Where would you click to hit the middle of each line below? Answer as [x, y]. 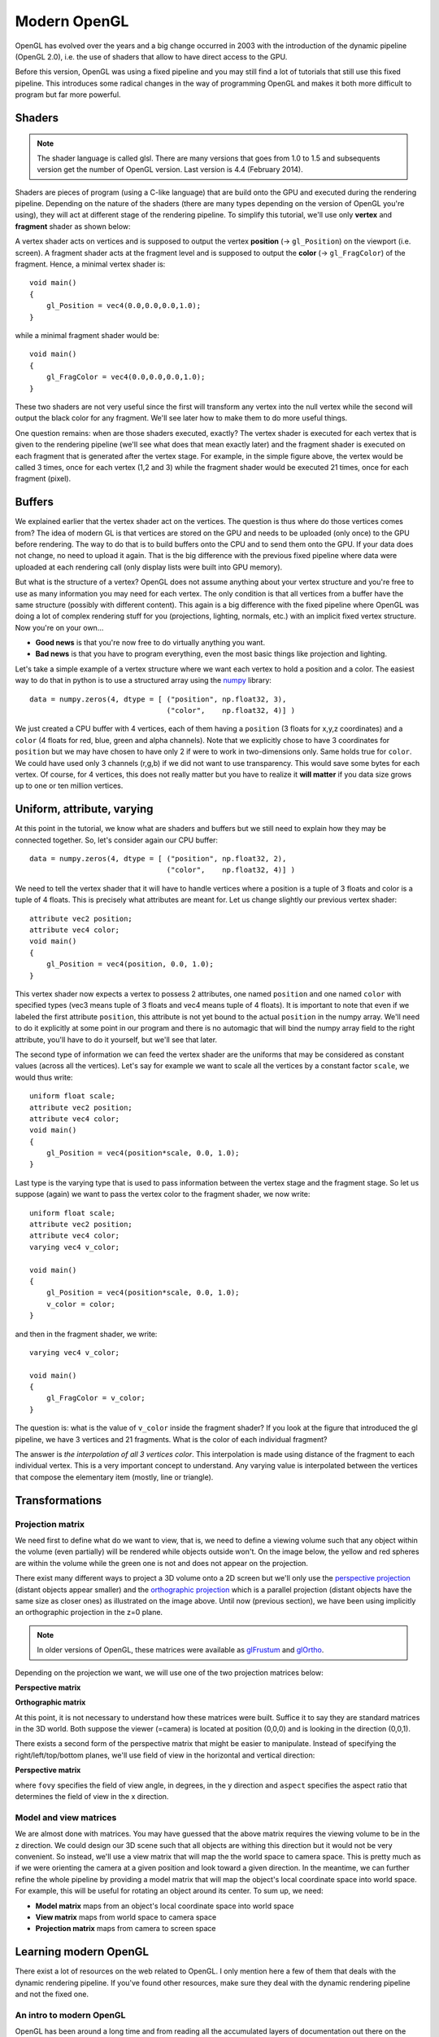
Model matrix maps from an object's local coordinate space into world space [165, 1906]
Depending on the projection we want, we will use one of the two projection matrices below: [170, 1672]
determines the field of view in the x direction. [92, 1797]
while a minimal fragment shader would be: [87, 335]
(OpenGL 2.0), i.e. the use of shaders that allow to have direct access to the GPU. [151, 56]
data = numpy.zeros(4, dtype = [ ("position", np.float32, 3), [158, 699]
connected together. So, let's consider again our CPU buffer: [117, 840]
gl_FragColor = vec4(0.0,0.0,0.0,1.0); [126, 377]
